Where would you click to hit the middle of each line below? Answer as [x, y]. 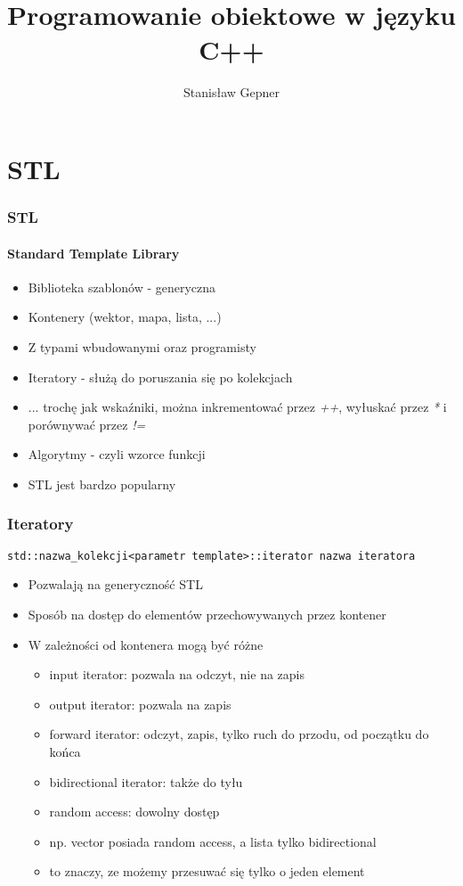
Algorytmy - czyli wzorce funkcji [117, 454]
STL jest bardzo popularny [102, 484]
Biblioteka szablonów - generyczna [122, 287]
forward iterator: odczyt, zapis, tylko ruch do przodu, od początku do [239, 734]
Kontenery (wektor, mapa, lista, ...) [125, 317]
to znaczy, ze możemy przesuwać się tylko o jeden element [207, 871]
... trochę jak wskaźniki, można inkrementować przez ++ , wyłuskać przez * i [237, 407]
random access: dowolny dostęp [134, 812]
